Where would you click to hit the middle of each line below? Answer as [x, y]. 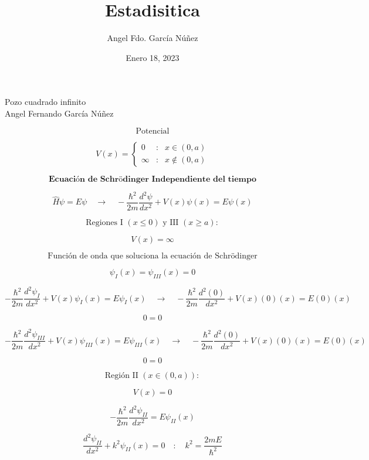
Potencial [153, 131]
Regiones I [104, 223]
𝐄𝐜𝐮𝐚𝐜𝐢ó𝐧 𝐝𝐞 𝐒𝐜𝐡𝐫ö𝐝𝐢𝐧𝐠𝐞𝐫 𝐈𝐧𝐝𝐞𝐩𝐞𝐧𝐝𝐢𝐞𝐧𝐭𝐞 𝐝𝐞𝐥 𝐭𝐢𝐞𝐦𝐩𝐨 [153, 179]
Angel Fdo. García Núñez [153, 38]
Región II [121, 375]
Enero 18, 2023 [153, 57]
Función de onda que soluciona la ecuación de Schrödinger [153, 256]
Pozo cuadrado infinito [45, 102]
